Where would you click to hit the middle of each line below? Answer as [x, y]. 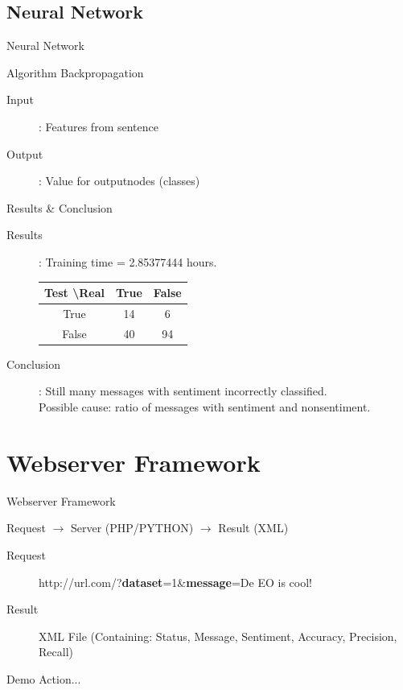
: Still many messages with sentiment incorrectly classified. [183, 391]
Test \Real [75, 293]
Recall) [56, 652]
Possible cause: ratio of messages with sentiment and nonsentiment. [205, 407]
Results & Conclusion [60, 207]
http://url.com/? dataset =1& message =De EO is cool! [175, 582]
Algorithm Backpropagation [75, 72]
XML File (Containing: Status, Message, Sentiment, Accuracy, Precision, [218, 636]
